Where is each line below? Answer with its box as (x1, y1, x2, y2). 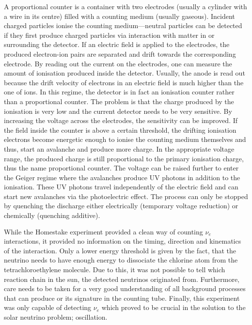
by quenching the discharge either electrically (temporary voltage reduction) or (4, 201, 238, 211)
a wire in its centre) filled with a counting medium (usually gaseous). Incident (4, 11, 235, 21)
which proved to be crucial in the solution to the (101, 302, 246, 312)
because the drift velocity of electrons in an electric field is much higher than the (4, 77, 244, 87)
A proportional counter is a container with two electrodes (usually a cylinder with (4, 1, 247, 11)
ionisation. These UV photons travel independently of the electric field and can (4, 182, 238, 192)
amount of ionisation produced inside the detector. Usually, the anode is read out (4, 68, 245, 78)
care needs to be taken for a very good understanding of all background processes (4, 283, 246, 294)
